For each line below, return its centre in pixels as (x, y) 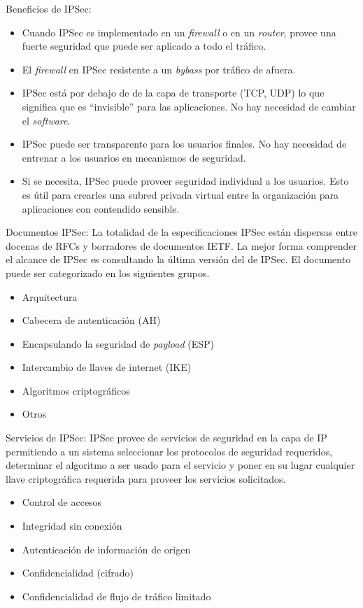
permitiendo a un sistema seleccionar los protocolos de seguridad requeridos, (169, 451)
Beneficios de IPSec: (49, 8)
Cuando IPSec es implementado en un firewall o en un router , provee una (179, 32)
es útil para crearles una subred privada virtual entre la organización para (180, 194)
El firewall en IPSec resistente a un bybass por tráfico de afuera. (159, 69)
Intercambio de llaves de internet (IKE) (107, 367)
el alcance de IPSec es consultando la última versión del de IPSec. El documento (178, 259)
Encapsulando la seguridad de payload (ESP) (118, 343)
